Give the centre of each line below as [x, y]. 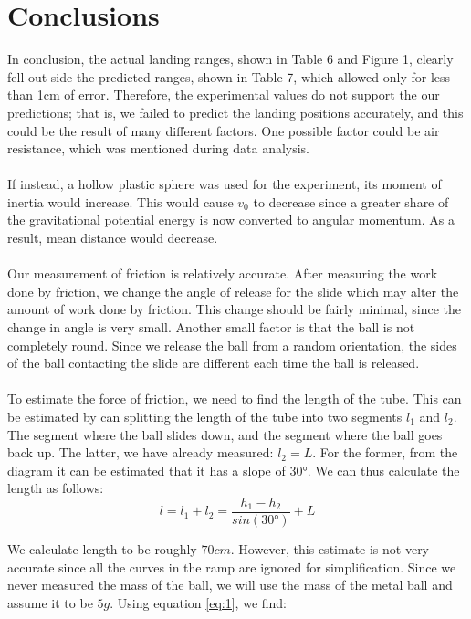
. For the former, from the [385, 452]
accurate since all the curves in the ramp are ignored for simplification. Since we [232, 567]
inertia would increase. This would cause [120, 201]
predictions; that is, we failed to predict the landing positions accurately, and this [235, 112]
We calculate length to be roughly [102, 549]
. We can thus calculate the [383, 470]
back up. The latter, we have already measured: [141, 452]
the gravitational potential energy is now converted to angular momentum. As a [231, 220]
